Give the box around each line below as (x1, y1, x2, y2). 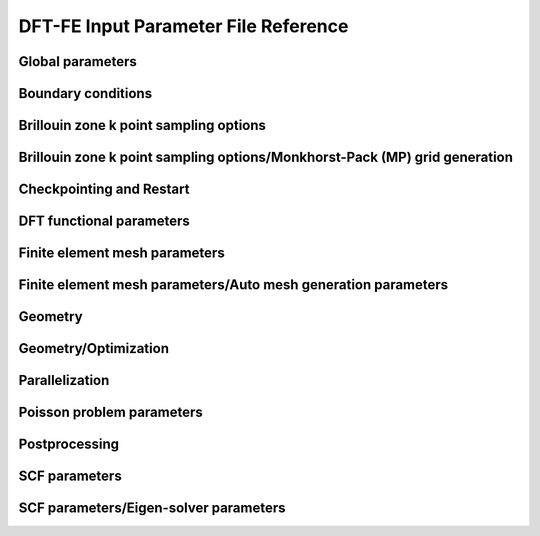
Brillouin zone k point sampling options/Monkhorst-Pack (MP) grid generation (18, 149, 514, 166)
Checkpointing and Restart (18, 181, 190, 198)
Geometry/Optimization (18, 340, 170, 357)
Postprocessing (18, 436, 120, 453)
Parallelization (18, 372, 110, 389)
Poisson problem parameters (18, 404, 204, 421)
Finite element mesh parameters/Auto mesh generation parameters (18, 276, 449, 294)
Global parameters (18, 53, 137, 70)
